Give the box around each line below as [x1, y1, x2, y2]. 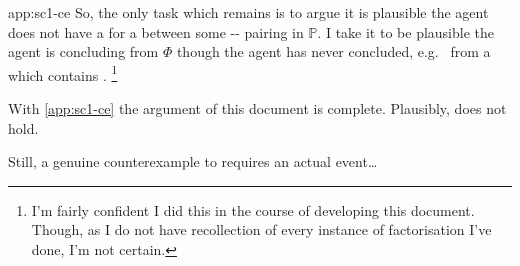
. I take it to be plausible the [317, 21, 494, 42]
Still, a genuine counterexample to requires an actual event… [8, 151, 378, 172]
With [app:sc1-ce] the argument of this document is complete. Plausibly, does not [8, 98, 507, 119]
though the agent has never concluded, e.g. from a [176, 41, 491, 62]
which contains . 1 [8, 61, 118, 85]
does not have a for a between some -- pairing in [8, 21, 304, 42]
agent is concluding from [8, 41, 159, 62]
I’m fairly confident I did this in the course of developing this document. [31, 199, 475, 220]
